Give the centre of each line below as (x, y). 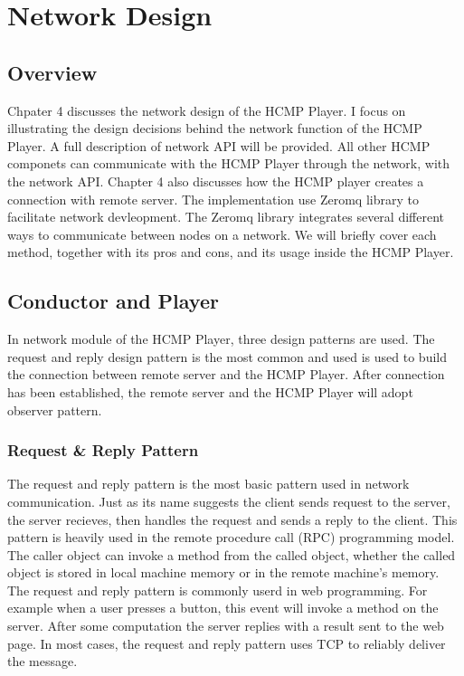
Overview (52, 72)
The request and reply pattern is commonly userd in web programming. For (218, 590)
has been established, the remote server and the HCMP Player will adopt (210, 391)
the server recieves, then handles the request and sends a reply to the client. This (232, 519)
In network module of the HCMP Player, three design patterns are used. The (221, 339)
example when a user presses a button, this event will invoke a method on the (223, 608)
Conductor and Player (113, 301)
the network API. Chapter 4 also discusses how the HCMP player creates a (216, 181)
